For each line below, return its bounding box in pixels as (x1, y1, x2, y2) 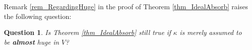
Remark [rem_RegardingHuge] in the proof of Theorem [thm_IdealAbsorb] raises (4, 1, 248, 11)
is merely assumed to (179, 27, 242, 37)
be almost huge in (4, 36, 59, 47)
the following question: (4, 11, 72, 21)
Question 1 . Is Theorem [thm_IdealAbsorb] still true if (4, 27, 171, 37)
